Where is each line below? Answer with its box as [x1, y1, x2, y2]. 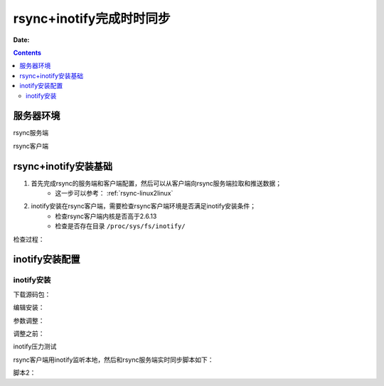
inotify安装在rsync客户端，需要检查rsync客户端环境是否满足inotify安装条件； [31, 202, 256, 210]
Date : [13, 36, 30, 44]
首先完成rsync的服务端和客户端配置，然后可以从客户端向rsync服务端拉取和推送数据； [31, 178, 282, 188]
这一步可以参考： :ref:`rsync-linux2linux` [55, 189, 174, 198]
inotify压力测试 [13, 342, 57, 351]
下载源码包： [13, 290, 51, 299]
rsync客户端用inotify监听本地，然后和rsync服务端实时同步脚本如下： [13, 355, 214, 364]
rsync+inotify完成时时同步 [13, 11, 171, 26]
